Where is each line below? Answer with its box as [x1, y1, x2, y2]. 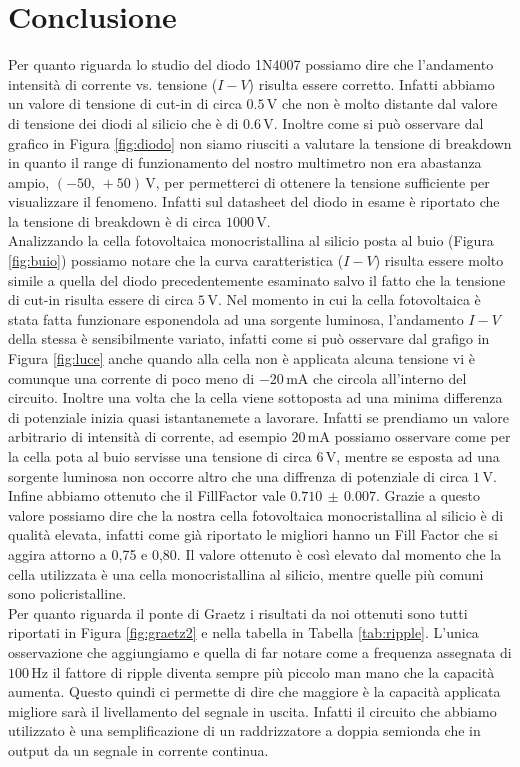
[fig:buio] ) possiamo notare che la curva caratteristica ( [8, 250, 344, 271]
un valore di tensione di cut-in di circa [8, 93, 242, 114]
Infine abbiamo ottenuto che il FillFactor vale [8, 485, 286, 506]
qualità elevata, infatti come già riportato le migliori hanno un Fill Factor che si [8, 524, 498, 545]
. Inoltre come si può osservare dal [273, 112, 484, 133]
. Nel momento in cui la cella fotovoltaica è [217, 289, 481, 310]
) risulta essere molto [374, 250, 504, 271]
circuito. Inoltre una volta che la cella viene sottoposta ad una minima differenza [8, 387, 503, 408]
